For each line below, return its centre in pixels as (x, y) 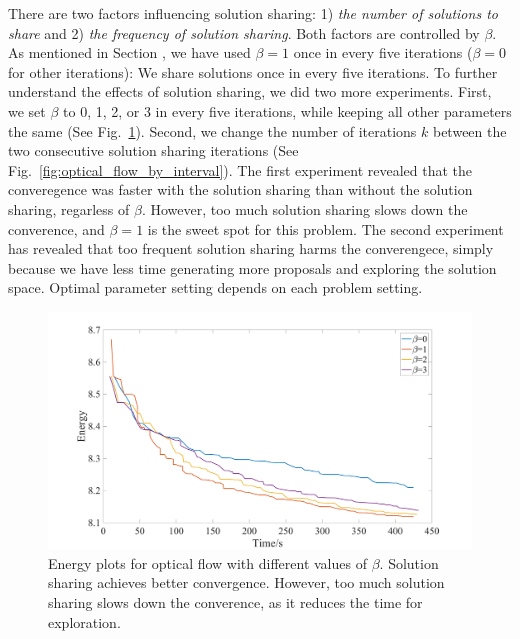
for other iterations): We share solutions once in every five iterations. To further (253, 71)
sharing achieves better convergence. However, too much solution (246, 582)
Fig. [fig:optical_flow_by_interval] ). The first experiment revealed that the (240, 169)
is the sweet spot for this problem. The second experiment (325, 228)
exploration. (84, 621)
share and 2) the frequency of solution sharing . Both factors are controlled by (244, 32)
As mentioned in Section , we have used (129, 52)
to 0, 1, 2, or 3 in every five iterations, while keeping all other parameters (287, 110)
